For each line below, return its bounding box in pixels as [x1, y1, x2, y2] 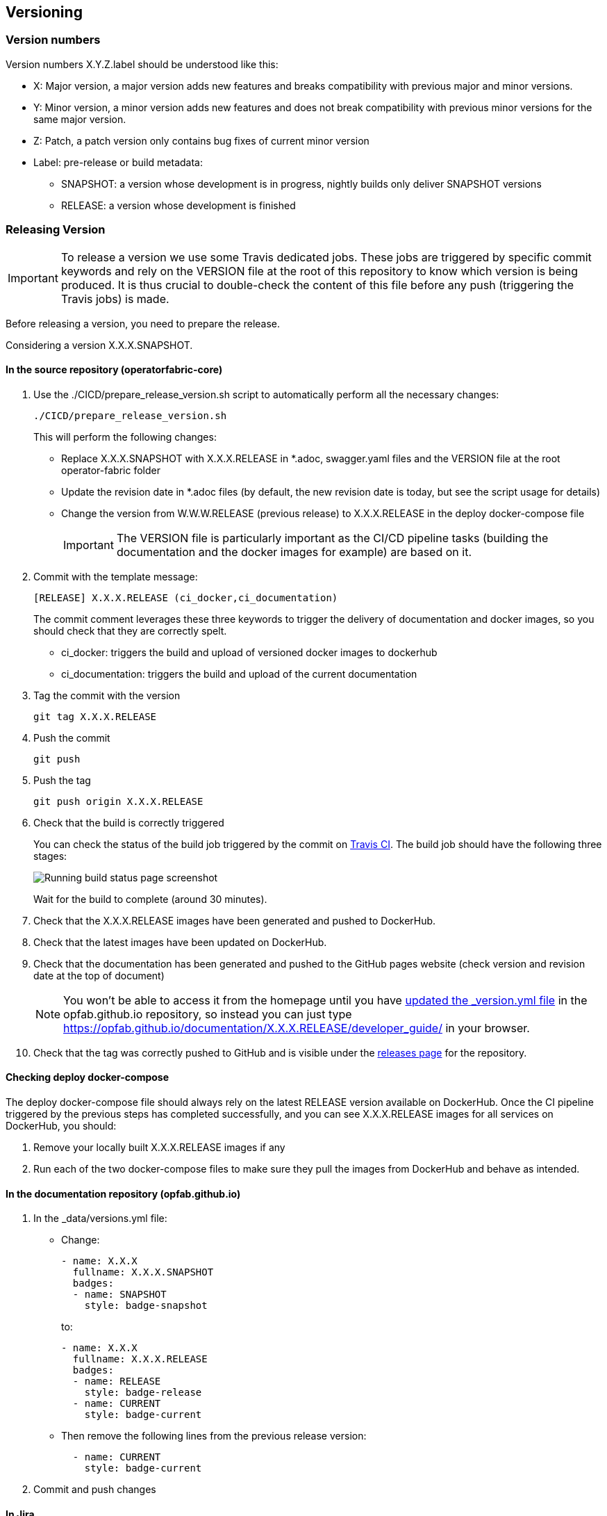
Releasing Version [6, 222, 106, 237]
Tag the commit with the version [33, 689, 181, 701]
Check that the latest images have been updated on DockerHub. [33, 936, 327, 948]
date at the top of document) [33, 969, 165, 981]
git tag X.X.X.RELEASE [33, 710, 157, 722]
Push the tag [33, 774, 91, 786]
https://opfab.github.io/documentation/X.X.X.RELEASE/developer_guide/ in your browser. [63, 1020, 530, 1035]
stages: [33, 849, 67, 862]
